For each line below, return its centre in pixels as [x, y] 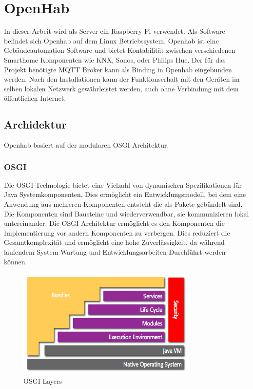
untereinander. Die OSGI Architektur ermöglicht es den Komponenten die [114, 223]
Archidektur [35, 124]
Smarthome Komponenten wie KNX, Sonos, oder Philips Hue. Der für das [115, 59]
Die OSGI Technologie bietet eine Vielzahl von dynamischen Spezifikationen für [123, 184]
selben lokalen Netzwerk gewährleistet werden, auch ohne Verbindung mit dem [121, 88]
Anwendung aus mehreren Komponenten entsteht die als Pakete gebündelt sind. [123, 204]
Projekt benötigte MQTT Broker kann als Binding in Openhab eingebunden [118, 69]
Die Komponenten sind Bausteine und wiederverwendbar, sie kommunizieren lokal [126, 213]
